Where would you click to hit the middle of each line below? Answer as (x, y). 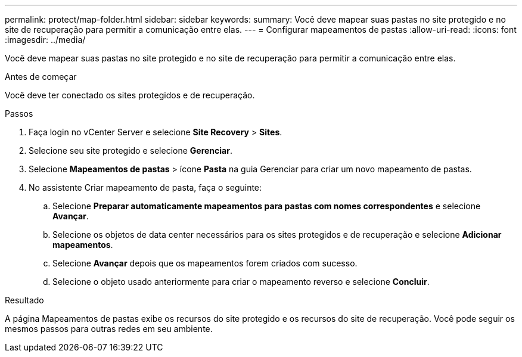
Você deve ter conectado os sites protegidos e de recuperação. (130, 95)
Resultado (24, 300)
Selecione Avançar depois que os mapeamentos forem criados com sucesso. (205, 263)
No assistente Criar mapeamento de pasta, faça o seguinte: (145, 187)
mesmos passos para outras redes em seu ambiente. (109, 329)
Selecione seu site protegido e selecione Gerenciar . (130, 150)
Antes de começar (41, 77)
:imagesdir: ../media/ (45, 40)
